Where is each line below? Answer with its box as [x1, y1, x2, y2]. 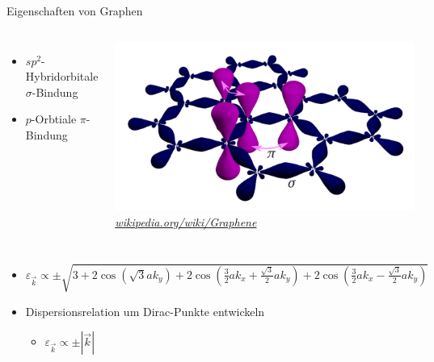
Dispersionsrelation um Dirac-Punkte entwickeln [25, 302, 265, 319]
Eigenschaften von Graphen [6, 2, 143, 19]
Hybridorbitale [25, 68, 99, 85]
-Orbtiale [31, 110, 77, 127]
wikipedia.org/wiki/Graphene [115, 213, 257, 230]
